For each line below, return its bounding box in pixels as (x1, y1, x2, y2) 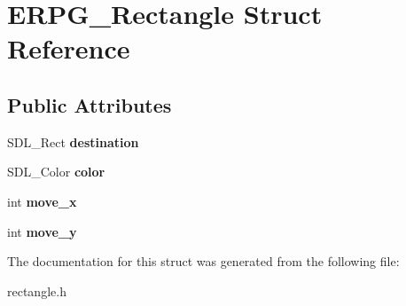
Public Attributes (7, 90, 172, 118)
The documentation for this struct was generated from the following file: (7, 252, 400, 271)
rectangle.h (7, 281, 66, 300)
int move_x (7, 192, 77, 210)
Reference (7, 30, 130, 67)
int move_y (7, 222, 77, 240)
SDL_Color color (7, 162, 105, 181)
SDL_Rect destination (7, 132, 139, 151)
